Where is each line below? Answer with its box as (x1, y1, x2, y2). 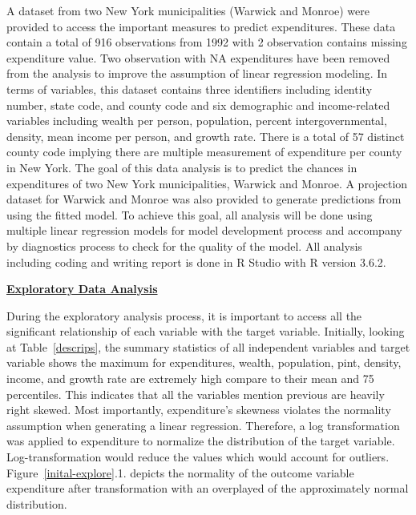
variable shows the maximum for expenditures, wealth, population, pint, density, (6, 354, 402, 371)
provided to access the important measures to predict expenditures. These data (6, 18, 396, 34)
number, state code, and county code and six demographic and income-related (6, 96, 390, 113)
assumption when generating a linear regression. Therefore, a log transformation (6, 416, 400, 433)
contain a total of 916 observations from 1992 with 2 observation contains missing (6, 34, 407, 50)
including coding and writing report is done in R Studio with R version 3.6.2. (6, 253, 386, 270)
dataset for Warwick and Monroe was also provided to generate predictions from (6, 191, 402, 207)
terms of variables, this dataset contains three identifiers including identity (6, 80, 373, 97)
